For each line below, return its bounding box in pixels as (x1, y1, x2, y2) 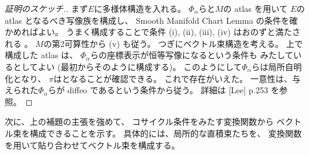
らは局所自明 (251, 60, 302, 72)
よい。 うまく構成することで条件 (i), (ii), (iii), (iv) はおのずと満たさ (38, 26, 301, 38)
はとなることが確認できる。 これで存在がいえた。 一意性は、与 (53, 72, 301, 84)
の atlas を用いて (223, 2, 288, 14)
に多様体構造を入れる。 (94, 2, 186, 14)
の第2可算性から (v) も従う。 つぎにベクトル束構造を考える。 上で (43, 37, 303, 49)
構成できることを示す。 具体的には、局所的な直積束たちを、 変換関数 (29, 126, 302, 139)
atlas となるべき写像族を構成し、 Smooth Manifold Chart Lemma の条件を (5, 14, 290, 26)
